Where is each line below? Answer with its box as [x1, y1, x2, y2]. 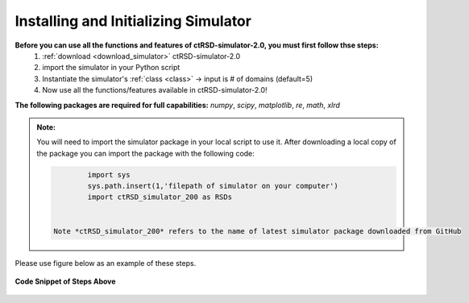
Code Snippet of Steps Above [15, 276, 116, 286]
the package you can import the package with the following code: [36, 148, 255, 158]
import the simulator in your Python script [42, 63, 181, 73]
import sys [87, 170, 131, 179]
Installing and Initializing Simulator [15, 12, 251, 30]
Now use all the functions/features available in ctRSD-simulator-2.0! [42, 85, 268, 95]
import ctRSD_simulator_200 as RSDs [87, 193, 233, 201]
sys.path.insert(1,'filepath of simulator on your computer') [87, 181, 338, 191]
